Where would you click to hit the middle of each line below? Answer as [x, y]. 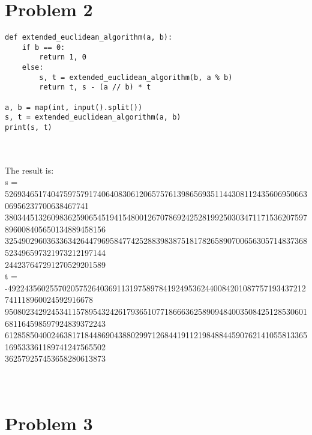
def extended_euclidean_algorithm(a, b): [89, 38]
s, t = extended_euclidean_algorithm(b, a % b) [136, 77]
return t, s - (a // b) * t [95, 87]
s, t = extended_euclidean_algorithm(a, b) [93, 117]
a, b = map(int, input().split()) [74, 107]
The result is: [29, 170]
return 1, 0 [63, 57]
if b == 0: [43, 47]
